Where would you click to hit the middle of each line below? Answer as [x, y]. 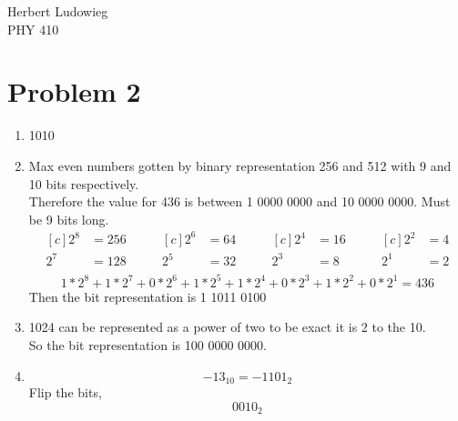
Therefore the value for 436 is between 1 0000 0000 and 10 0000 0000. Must [239, 201]
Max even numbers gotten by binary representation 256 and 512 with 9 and [240, 165]
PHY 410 [33, 29]
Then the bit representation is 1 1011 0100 [148, 296]
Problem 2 [74, 91]
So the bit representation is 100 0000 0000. [148, 345]
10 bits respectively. [84, 183]
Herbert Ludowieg [58, 11]
